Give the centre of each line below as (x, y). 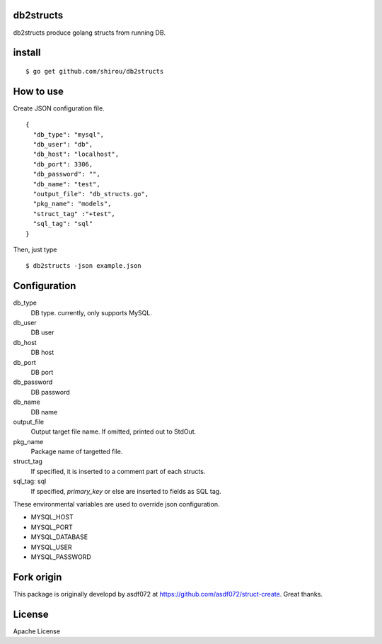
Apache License (36, 631)
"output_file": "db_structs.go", (91, 194)
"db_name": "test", (66, 184)
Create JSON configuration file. (59, 108)
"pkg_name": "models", (72, 204)
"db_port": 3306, (63, 164)
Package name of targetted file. (77, 452)
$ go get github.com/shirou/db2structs (95, 71)
